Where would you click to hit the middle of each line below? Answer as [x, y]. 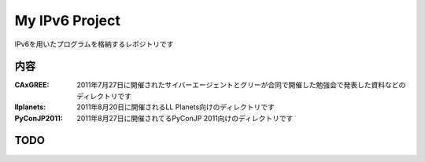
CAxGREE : [32, 85]
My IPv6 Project [68, 20]
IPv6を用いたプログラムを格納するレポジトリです [94, 44]
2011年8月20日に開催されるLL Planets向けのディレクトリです [176, 107]
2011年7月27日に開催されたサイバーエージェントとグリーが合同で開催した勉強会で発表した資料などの [241, 85]
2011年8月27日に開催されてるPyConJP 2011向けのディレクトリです [185, 118]
